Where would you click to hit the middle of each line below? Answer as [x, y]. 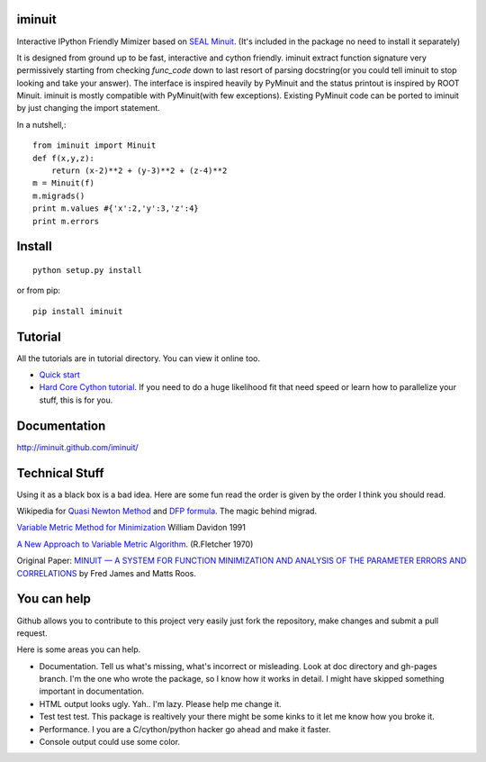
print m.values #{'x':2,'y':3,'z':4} [116, 209]
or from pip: [38, 290]
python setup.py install [87, 270]
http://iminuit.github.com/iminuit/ [77, 447]
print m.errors [66, 221]
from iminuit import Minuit [94, 145]
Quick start [59, 375]
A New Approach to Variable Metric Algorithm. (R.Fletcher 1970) [135, 544]
